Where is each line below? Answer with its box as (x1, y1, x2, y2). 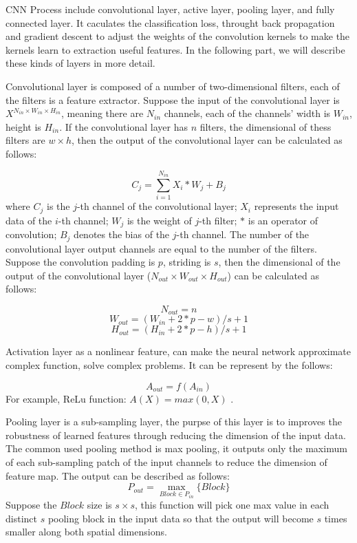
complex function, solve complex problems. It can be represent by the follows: (6, 358, 333, 372)
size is (87, 498, 112, 512)
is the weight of (127, 213, 192, 227)
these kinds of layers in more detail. (6, 56, 155, 70)
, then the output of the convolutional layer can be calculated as (72, 133, 343, 147)
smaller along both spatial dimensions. (6, 524, 167, 539)
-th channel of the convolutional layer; (76, 199, 237, 213)
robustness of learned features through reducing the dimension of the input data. (6, 427, 346, 442)
